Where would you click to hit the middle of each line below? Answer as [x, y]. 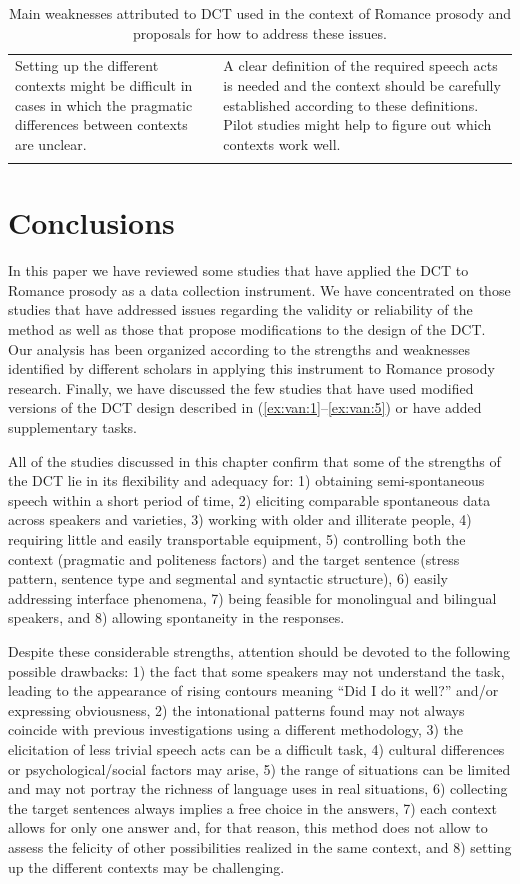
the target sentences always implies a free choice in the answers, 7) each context [252, 807]
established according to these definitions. [351, 104]
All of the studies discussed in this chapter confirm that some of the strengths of [254, 460]
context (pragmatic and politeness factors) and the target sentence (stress [234, 558]
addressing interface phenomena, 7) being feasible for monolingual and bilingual [252, 597]
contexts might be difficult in [104, 85]
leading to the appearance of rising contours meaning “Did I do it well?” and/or [253, 690]
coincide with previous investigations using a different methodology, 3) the [236, 729]
